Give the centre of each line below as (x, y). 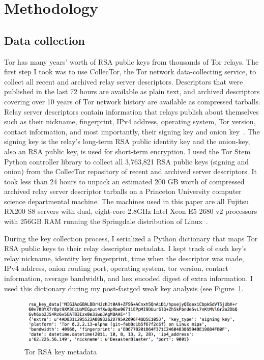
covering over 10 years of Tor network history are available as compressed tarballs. (132, 101)
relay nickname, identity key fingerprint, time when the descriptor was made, (124, 258)
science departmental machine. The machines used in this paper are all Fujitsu (126, 201)
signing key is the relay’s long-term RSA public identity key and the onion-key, (127, 141)
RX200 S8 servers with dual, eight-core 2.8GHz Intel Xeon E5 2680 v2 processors (131, 211)
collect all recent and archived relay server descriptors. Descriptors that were (124, 81)
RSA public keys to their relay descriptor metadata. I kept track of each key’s (125, 248)
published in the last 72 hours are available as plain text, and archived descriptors (132, 91)
